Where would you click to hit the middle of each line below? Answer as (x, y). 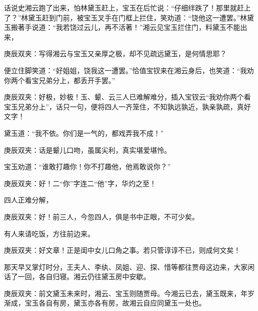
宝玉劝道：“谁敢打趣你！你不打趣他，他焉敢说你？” (87, 166)
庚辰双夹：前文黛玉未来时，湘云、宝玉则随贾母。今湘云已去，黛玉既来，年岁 (129, 293)
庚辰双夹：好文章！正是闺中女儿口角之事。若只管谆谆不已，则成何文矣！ (122, 250)
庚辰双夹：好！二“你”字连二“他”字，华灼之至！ (80, 183)
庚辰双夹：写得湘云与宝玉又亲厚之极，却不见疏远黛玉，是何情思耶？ (115, 53)
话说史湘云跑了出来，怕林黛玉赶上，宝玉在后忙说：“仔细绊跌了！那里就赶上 (128, 7)
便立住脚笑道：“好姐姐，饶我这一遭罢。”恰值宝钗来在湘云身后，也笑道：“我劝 (129, 70)
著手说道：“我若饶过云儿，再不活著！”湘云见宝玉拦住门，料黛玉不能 (129, 27)
